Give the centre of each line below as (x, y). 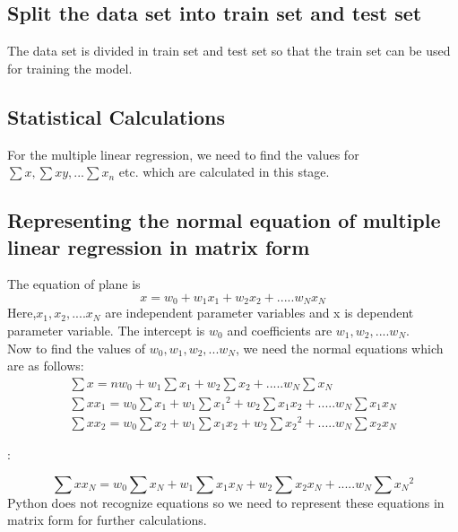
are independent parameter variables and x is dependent (259, 313)
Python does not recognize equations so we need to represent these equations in (226, 502)
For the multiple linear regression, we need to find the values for (183, 154)
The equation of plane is (74, 284)
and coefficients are (280, 331)
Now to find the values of (77, 348)
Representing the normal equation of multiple (224, 220)
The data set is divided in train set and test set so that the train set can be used (229, 51)
